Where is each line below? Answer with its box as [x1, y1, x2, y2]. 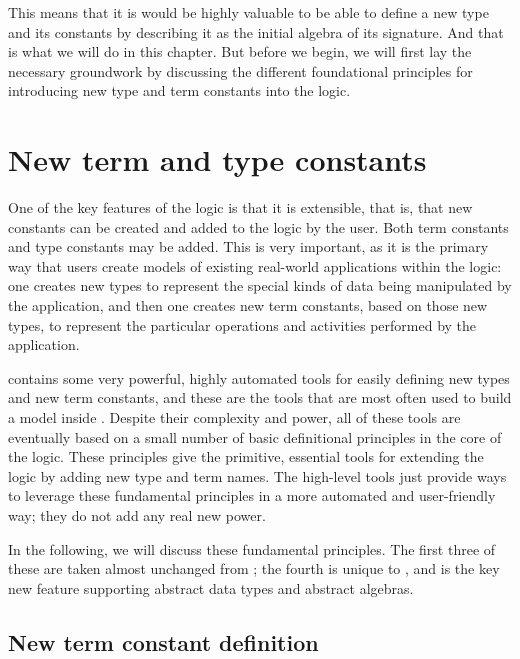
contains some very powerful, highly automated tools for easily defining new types [8, 367, 510, 388]
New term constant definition [8, 626, 319, 657]
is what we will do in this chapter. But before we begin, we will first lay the [8, 41, 472, 62]
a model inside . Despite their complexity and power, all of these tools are [8, 407, 461, 428]
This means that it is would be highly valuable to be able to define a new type [8, 2, 489, 22]
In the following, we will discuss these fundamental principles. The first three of [8, 538, 496, 559]
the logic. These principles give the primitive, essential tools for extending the [8, 446, 484, 467]
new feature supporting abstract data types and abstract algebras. [8, 577, 414, 598]
